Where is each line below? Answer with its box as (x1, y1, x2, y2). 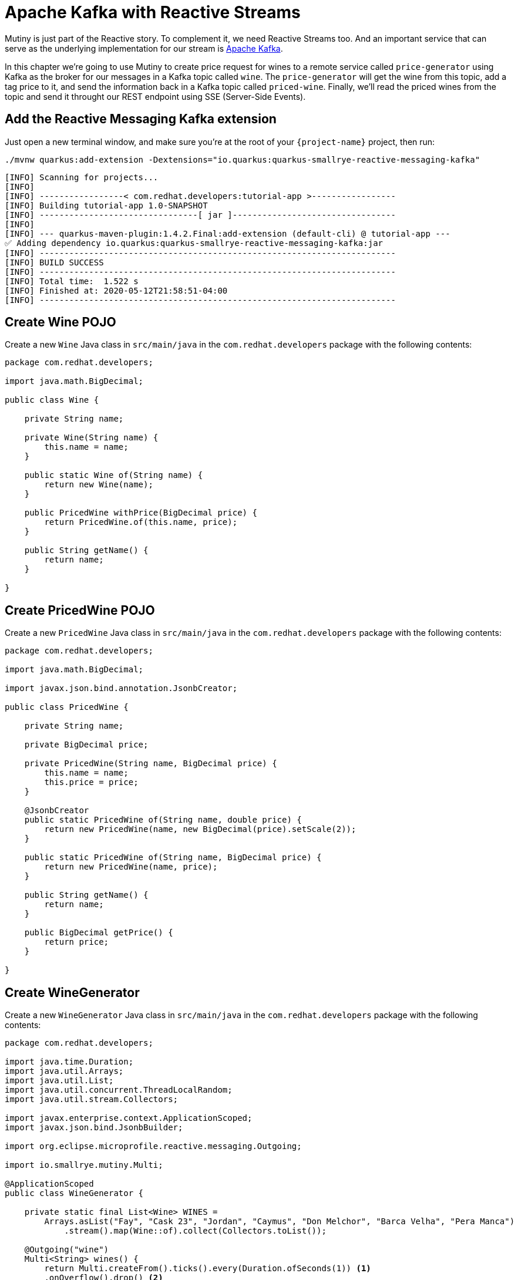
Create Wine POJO (5, 315, 116, 330)
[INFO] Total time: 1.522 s (5, 276, 139, 286)
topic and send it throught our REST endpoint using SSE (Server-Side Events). (5, 91, 306, 102)
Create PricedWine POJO (5, 602, 155, 618)
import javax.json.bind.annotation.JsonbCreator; (5, 683, 238, 693)
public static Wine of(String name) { (24, 470, 203, 480)
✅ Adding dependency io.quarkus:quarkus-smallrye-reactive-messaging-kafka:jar (5, 238, 383, 248)
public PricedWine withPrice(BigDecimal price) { (24, 508, 257, 518)
